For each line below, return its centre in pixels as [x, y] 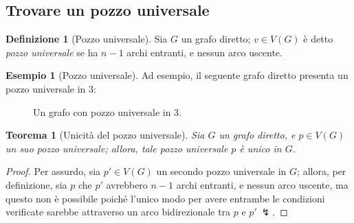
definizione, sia [36, 184]
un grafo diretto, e [257, 135]
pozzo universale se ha [52, 52]
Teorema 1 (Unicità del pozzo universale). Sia [105, 135]
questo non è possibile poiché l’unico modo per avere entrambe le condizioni [165, 198]
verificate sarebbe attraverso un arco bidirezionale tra [118, 212]
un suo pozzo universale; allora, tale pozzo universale [117, 148]
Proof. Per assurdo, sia [53, 171]
